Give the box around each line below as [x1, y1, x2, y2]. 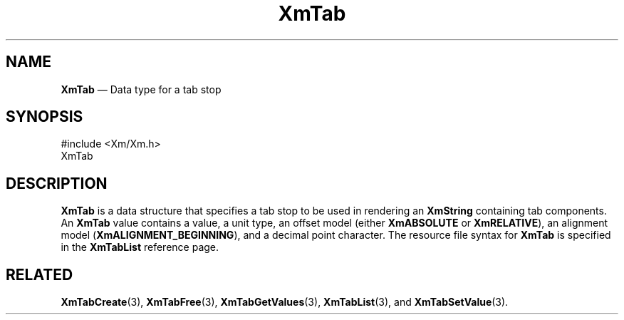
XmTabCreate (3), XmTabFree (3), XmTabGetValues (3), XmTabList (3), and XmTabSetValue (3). [61, 296, 509, 309]
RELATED [6, 265, 73, 284]
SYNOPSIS [6, 108, 83, 126]
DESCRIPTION [6, 174, 108, 192]
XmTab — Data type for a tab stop [61, 83, 222, 96]
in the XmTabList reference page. [61, 241, 219, 254]
